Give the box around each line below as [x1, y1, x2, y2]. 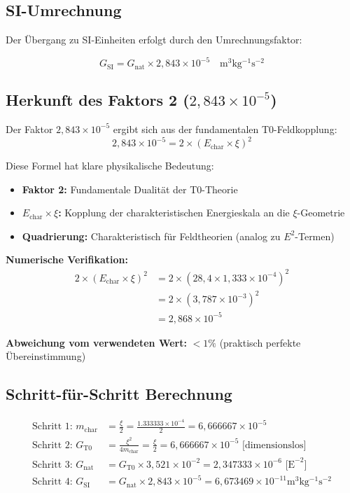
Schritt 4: [32, 477, 73, 487]
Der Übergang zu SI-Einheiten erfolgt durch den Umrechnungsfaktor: [6, 32, 302, 47]
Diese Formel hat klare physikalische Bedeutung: [6, 158, 214, 173]
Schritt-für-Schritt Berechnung [6, 383, 232, 405]
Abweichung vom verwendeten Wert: [6, 335, 187, 349]
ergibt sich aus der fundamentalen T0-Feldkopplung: [113, 121, 337, 136]
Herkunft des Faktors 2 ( [6, 89, 190, 111]
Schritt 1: [32, 422, 73, 432]
